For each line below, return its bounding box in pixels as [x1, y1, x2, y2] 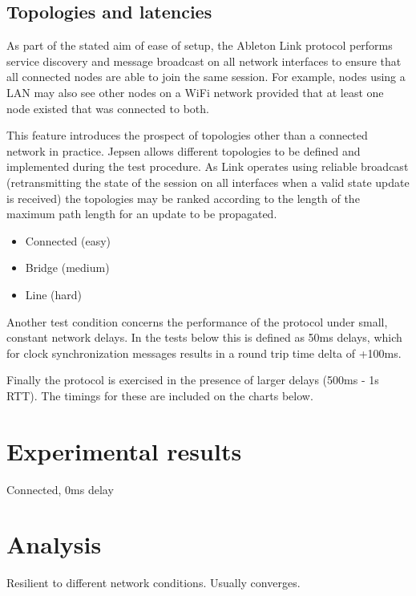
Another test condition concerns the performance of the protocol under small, [6, 313, 388, 330]
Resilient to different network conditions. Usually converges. [6, 574, 301, 591]
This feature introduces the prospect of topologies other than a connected [6, 127, 368, 144]
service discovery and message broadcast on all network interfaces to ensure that [6, 52, 402, 69]
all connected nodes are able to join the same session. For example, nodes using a [6, 68, 406, 85]
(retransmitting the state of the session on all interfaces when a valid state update [6, 173, 410, 190]
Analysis [6, 528, 102, 561]
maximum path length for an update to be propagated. [6, 205, 277, 222]
